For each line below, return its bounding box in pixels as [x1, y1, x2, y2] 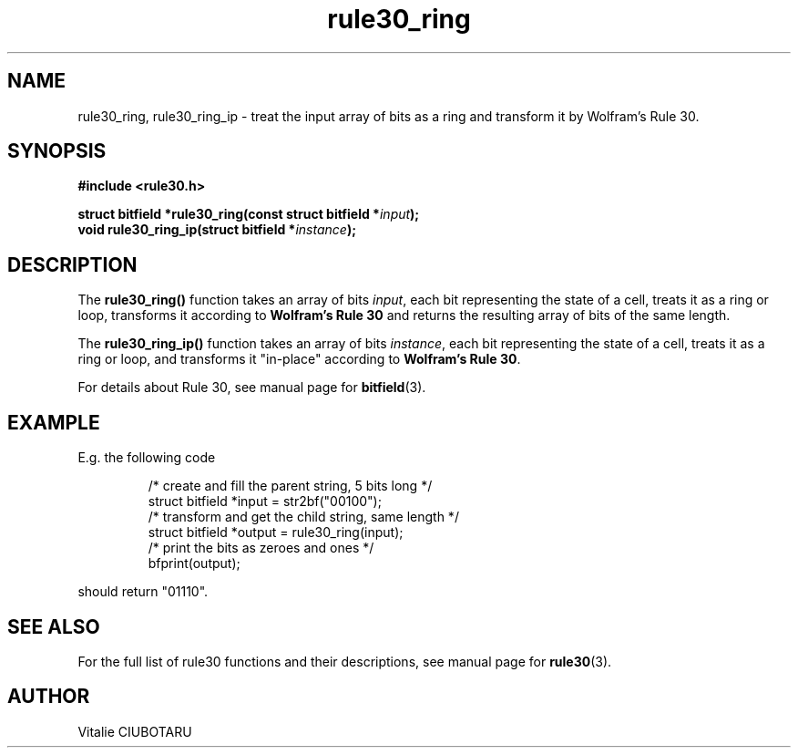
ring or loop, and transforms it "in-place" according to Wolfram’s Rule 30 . [77, 351, 521, 367]
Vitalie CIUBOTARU [77, 723, 192, 739]
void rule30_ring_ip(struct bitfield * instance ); [77, 222, 356, 238]
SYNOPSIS [7, 140, 107, 163]
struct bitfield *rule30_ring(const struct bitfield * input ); [77, 206, 420, 222]
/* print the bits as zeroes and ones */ [148, 540, 374, 556]
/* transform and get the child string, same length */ [148, 509, 459, 525]
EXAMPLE [7, 410, 100, 434]
